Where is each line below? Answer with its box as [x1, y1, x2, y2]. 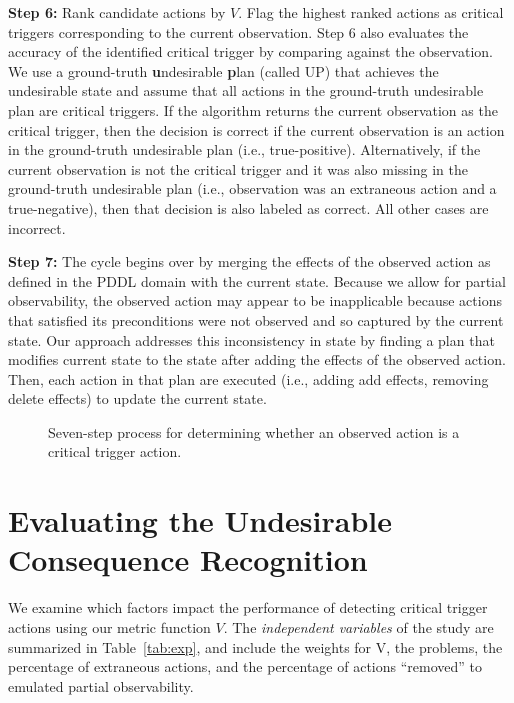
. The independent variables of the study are [223, 616, 494, 637]
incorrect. [8, 217, 66, 238]
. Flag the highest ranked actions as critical [238, 2, 504, 22]
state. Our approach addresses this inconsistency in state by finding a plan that [8, 329, 495, 350]
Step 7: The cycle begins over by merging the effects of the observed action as [8, 251, 491, 272]
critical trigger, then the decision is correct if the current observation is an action [8, 119, 505, 140]
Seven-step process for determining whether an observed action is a [48, 421, 460, 442]
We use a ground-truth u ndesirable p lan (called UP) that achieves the [8, 60, 439, 81]
